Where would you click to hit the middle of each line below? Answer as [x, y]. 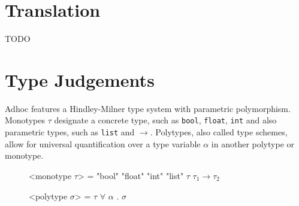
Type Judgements [80, 79]
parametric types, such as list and [70, 132]
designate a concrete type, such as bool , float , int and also [165, 120]
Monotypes [25, 120]
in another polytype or [253, 143]
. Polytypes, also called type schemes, [219, 132]
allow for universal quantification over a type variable [103, 143]
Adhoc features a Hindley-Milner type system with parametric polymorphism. [148, 108]
